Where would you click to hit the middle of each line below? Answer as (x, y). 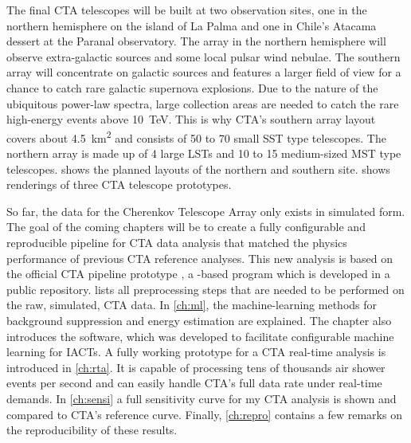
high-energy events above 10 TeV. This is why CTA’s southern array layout (191, 119)
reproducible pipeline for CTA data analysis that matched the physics (177, 242)
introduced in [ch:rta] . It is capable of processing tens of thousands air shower (196, 367)
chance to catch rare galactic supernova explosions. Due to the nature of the (192, 87)
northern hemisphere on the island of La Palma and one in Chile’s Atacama (192, 25)
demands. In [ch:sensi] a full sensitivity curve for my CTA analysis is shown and (202, 398)
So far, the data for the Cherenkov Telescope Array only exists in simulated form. (206, 211)
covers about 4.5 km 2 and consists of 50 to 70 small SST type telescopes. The (196, 136)
